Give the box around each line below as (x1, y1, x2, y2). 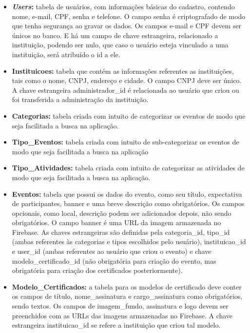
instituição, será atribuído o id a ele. (12, 49, 120, 59)
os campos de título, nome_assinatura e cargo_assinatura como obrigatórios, (12, 291, 243, 301)
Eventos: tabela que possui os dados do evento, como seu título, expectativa (12, 188, 242, 199)
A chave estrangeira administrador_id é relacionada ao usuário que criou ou (12, 84, 239, 95)
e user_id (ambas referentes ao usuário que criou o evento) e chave (12, 246, 212, 256)
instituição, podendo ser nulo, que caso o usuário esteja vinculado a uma (12, 40, 229, 50)
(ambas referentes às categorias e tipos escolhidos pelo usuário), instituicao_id (12, 236, 246, 247)
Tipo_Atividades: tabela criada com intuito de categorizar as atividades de (12, 163, 245, 173)
